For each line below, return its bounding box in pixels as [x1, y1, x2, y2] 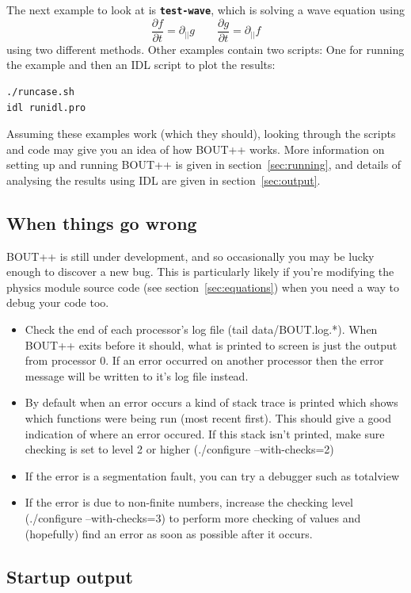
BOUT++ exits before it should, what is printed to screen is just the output [25, 336, 398, 353]
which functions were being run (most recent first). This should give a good [25, 410, 391, 427]
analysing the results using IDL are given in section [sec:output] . [6, 171, 321, 188]
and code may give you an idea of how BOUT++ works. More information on [6, 140, 385, 157]
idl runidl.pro [6, 101, 86, 113]
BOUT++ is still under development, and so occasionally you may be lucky [6, 247, 375, 264]
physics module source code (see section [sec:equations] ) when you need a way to [6, 278, 399, 295]
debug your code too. [6, 294, 109, 311]
